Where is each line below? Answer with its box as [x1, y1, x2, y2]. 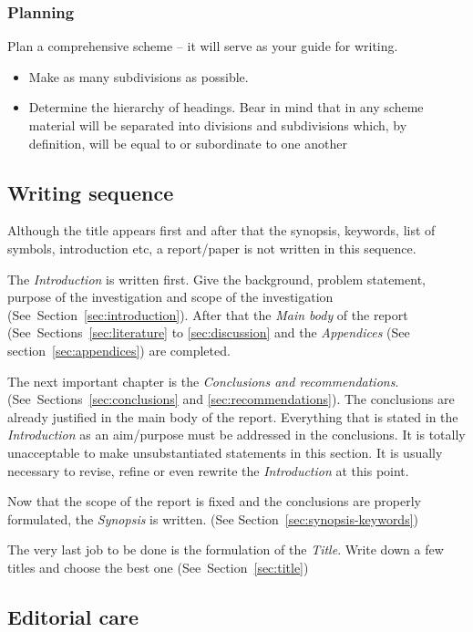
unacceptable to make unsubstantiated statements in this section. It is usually [7, 442, 443, 461]
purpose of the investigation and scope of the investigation [7, 287, 334, 306]
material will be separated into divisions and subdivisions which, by [28, 116, 407, 134]
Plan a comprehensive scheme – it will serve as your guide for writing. [7, 36, 398, 56]
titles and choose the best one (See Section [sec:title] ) [7, 557, 309, 576]
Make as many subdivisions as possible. [28, 67, 249, 86]
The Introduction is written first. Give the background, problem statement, [7, 269, 426, 288]
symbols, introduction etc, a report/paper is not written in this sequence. [7, 238, 416, 257]
